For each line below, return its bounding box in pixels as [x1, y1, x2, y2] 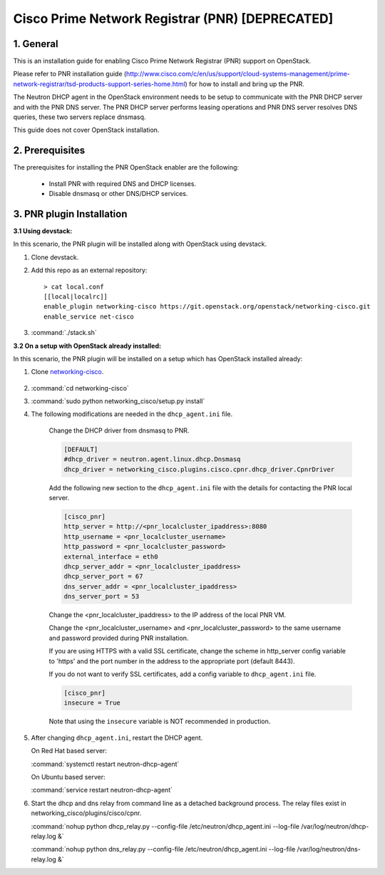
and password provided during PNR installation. [48, 633, 189, 642]
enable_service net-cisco [43, 312, 135, 321]
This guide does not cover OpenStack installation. [13, 125, 160, 135]
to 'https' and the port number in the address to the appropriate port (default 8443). [48, 656, 295, 666]
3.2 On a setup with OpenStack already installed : [13, 341, 162, 350]
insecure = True [63, 699, 121, 707]
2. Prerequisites [13, 145, 86, 157]
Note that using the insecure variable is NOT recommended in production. [48, 717, 271, 726]
